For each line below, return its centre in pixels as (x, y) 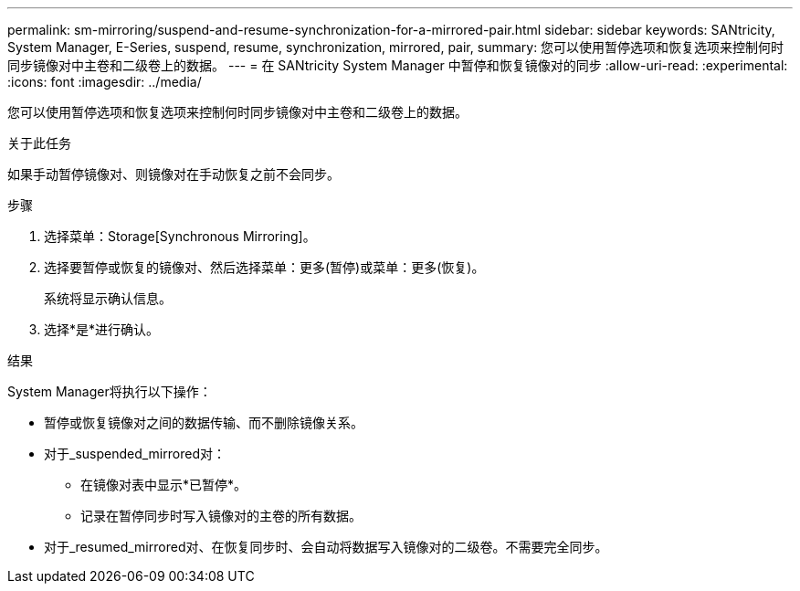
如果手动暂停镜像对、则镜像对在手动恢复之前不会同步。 (174, 174)
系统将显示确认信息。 (108, 298)
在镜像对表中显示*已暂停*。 (164, 485)
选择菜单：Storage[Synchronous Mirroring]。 (180, 236)
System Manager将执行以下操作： (110, 391)
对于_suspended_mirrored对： (135, 454)
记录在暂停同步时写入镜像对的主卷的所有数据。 (221, 516)
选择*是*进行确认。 (102, 329)
